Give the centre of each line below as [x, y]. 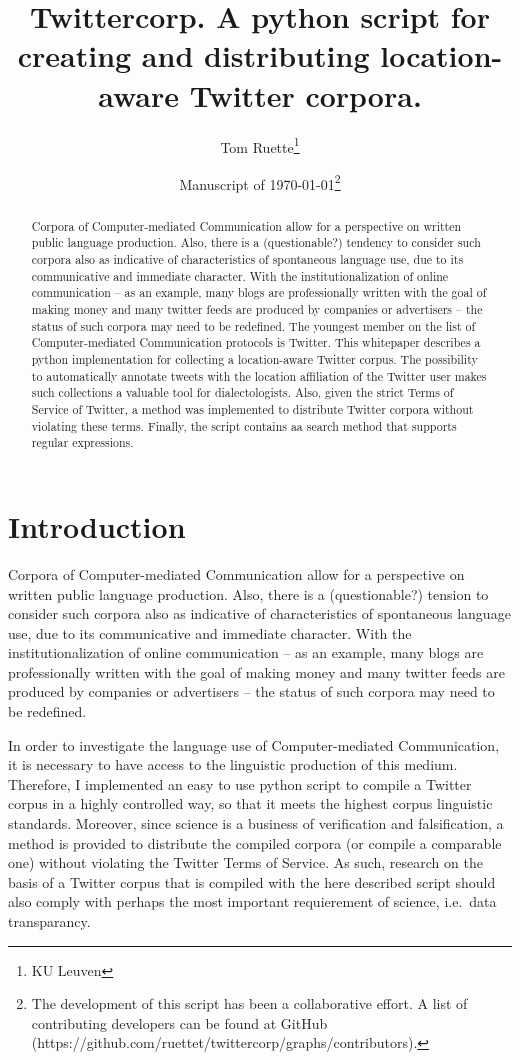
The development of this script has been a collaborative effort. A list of [249, 1003]
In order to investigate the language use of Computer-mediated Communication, [254, 744]
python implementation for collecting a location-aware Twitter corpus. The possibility [254, 359]
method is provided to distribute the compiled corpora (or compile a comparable [255, 842]
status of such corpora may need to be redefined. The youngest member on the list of [253, 325]
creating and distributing [193, 55]
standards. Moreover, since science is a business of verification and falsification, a [256, 823]
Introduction [97, 525]
